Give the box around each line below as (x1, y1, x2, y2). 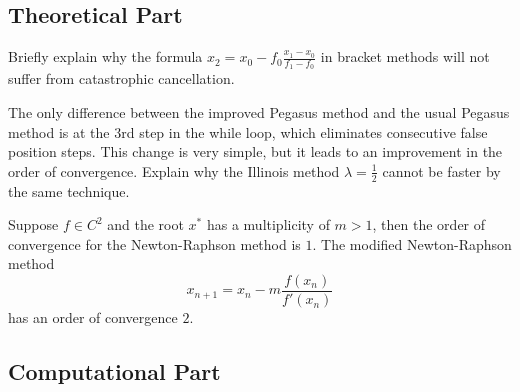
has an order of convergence (8, 307, 178, 328)
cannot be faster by (382, 160, 501, 181)
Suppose (8, 214, 59, 235)
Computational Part (8, 356, 221, 387)
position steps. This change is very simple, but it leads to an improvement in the (8, 141, 503, 162)
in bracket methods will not (320, 46, 490, 67)
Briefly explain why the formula (8, 46, 203, 67)
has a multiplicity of (206, 214, 330, 235)
